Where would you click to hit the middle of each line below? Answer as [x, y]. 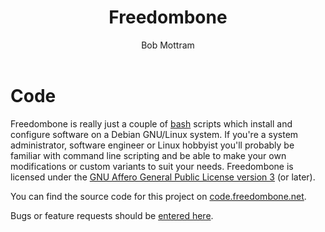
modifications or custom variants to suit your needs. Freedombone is [152, 166]
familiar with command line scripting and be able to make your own [148, 155]
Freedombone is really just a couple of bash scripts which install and [151, 123]
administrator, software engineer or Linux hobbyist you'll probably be [152, 145]
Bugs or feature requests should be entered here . [112, 215]
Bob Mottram [168, 45]
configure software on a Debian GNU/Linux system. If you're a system [154, 134]
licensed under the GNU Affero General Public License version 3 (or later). [163, 177]
